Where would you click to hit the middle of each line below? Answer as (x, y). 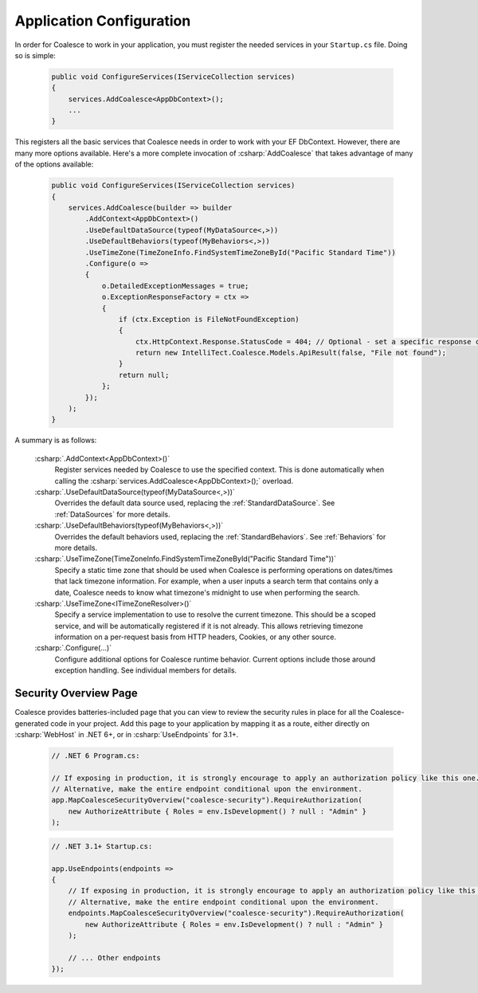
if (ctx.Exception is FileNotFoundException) (209, 319)
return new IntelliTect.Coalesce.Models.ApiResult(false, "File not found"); (291, 353)
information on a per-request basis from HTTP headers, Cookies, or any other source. (195, 637)
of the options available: (54, 164)
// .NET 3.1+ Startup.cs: (102, 846)
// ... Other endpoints (114, 958)
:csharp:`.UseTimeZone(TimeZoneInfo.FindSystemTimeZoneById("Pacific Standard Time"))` (185, 559)
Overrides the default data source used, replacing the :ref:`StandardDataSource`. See (195, 503)
